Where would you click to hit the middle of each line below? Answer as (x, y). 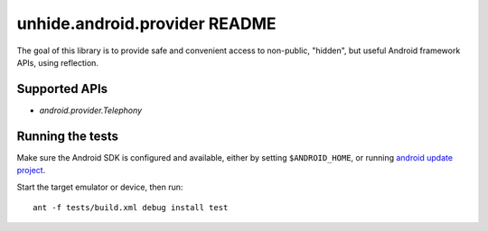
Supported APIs (62, 89)
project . (31, 171)
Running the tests (68, 136)
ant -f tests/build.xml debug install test (131, 207)
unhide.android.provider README (146, 23)
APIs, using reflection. (58, 62)
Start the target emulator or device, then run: (100, 187)
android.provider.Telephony (91, 110)
